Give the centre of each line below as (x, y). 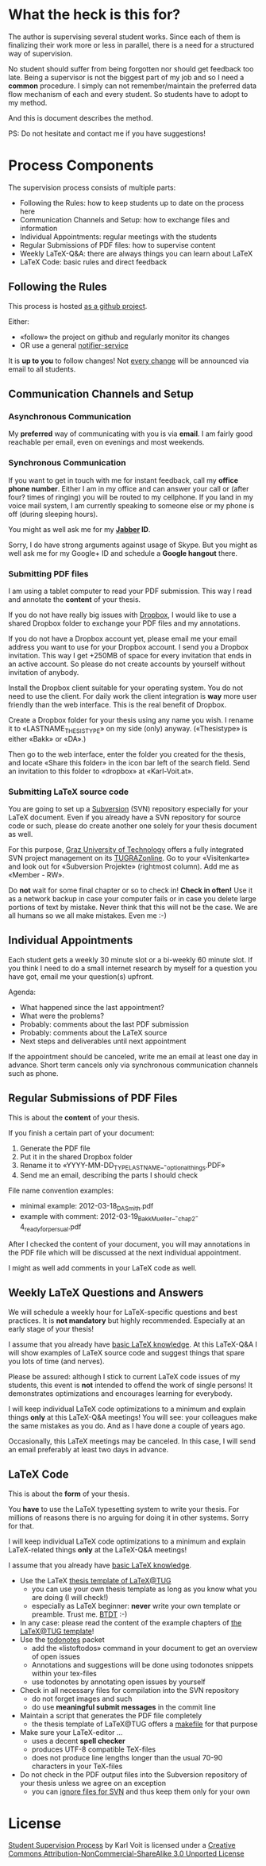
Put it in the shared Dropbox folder (76, 1156)
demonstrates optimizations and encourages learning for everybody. (120, 1393)
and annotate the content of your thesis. (75, 599)
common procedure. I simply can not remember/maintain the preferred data (132, 86)
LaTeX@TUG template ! (57, 1631)
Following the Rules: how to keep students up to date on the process (132, 202)
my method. (28, 102)
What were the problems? (62, 1016)
